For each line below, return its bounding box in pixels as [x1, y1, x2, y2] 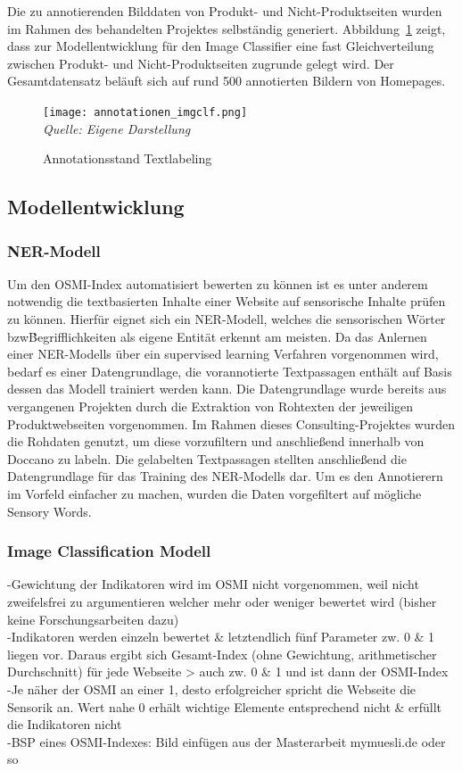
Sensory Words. [7, 502, 92, 520]
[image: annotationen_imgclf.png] [43, 105, 248, 119]
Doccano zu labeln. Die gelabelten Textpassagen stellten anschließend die [7, 449, 407, 468]
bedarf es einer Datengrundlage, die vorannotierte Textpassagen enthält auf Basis [7, 361, 452, 380]
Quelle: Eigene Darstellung [43, 119, 191, 137]
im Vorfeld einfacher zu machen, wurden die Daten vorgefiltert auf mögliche [7, 484, 422, 502]
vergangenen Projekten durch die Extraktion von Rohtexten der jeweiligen [7, 396, 414, 415]
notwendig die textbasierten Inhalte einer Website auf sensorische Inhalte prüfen [7, 292, 446, 311]
